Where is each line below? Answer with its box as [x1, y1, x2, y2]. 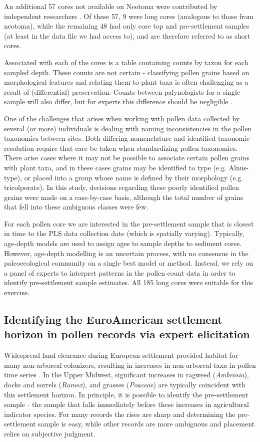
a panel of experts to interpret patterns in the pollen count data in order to [4, 267, 235, 278]
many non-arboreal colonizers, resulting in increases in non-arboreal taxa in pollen [4, 359, 256, 370]
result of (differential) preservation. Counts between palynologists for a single [4, 86, 240, 97]
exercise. [4, 287, 30, 298]
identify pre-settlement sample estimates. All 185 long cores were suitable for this [4, 277, 253, 288]
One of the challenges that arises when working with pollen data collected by [4, 113, 240, 123]
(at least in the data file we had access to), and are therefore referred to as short [4, 30, 250, 41]
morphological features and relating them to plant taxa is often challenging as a [4, 77, 248, 87]
